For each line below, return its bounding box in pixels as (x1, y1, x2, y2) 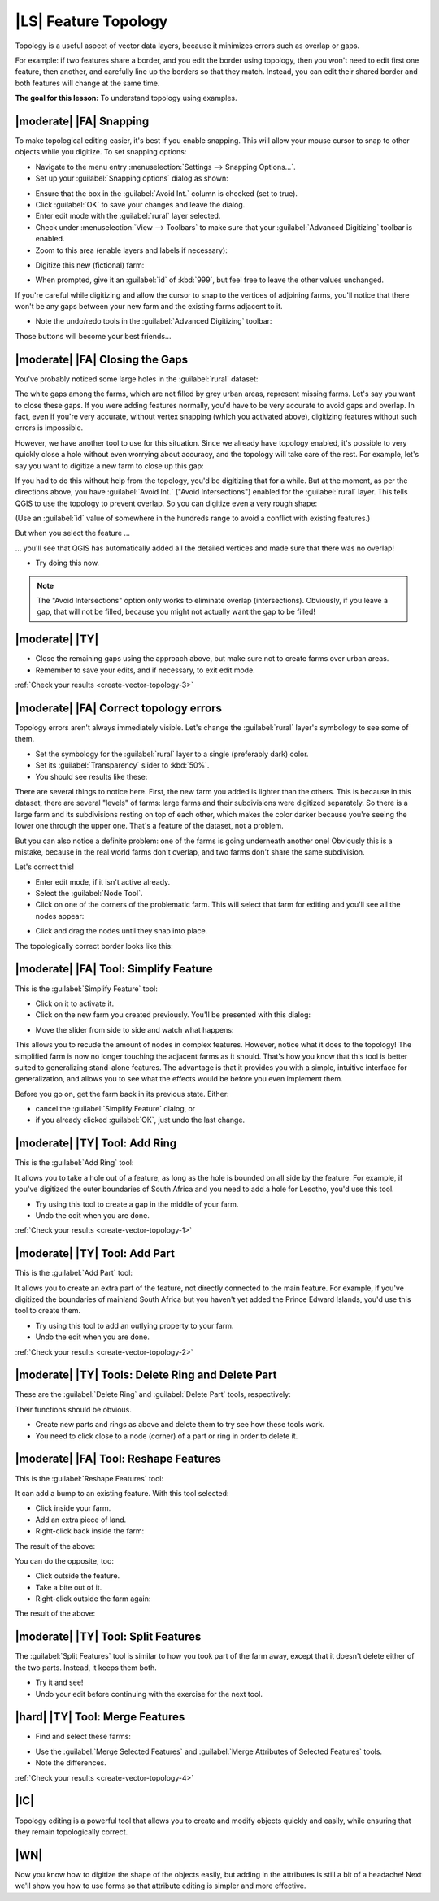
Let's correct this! (15, 862, 75, 872)
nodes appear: (35, 911, 85, 920)
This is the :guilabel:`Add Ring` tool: (15, 1158, 134, 1168)
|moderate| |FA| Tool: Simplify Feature (15, 962, 213, 976)
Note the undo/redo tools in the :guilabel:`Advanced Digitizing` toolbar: (35, 316, 272, 326)
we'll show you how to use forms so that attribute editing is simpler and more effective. (15, 1881, 306, 1890)
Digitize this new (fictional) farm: (35, 260, 145, 270)
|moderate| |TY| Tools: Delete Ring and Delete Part (15, 1368, 277, 1382)
